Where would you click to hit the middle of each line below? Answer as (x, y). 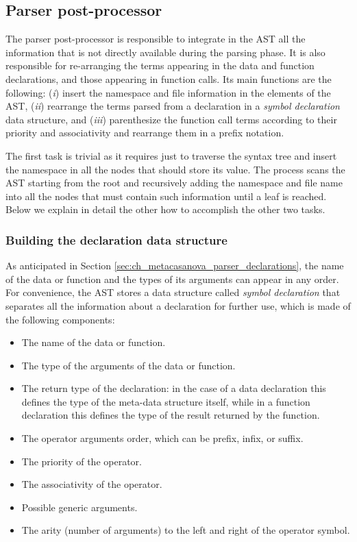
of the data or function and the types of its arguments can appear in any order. (172, 279)
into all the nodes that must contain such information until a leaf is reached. (166, 196)
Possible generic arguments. (79, 507)
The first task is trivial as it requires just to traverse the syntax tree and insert (171, 155)
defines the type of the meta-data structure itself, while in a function (166, 401)
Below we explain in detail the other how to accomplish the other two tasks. (165, 209)
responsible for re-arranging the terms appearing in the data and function (160, 65)
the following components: (60, 319)
